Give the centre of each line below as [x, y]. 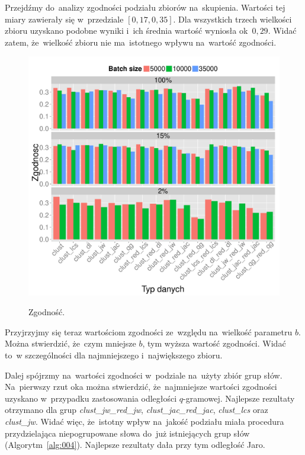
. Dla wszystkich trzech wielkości [232, 19]
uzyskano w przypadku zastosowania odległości [91, 398]
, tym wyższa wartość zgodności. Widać [214, 343]
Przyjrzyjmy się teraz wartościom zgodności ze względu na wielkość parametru [149, 331]
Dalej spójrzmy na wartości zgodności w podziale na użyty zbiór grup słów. [144, 375]
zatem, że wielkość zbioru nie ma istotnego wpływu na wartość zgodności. [141, 42]
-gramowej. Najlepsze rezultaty [239, 398]
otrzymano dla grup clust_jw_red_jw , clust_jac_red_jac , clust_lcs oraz [137, 410]
